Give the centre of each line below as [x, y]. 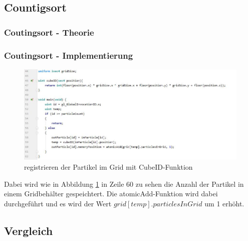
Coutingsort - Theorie [49, 32]
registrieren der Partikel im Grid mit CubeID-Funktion [108, 167]
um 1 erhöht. [224, 203]
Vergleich [29, 230]
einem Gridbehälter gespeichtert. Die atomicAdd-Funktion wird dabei [111, 194]
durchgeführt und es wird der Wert [58, 203]
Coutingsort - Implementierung [69, 55]
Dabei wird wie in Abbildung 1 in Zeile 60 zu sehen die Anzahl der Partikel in [124, 184]
